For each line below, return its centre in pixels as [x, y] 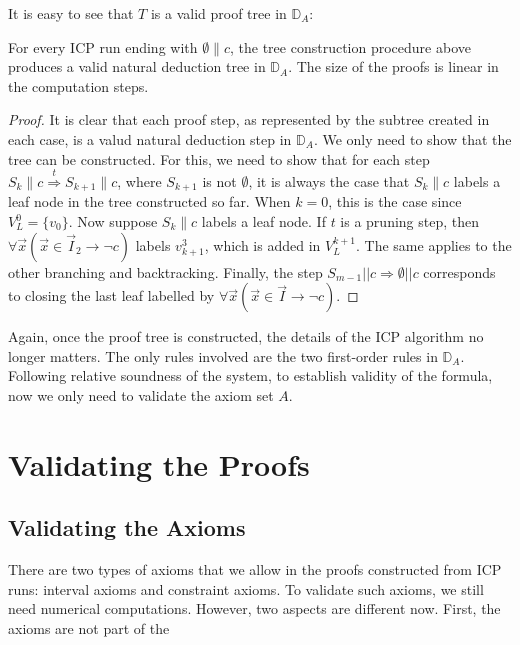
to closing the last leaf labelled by [111, 295]
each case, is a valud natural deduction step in [150, 138]
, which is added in [262, 244]
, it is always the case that [329, 180]
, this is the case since [395, 201]
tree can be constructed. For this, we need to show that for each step [219, 158]
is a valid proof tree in [218, 13]
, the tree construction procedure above [350, 46]
